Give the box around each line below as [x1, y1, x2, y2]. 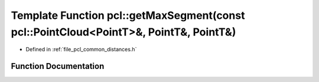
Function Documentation [11, 61, 105, 71]
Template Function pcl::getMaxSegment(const [11, 9, 245, 22]
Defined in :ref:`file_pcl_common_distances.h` [25, 46, 137, 53]
